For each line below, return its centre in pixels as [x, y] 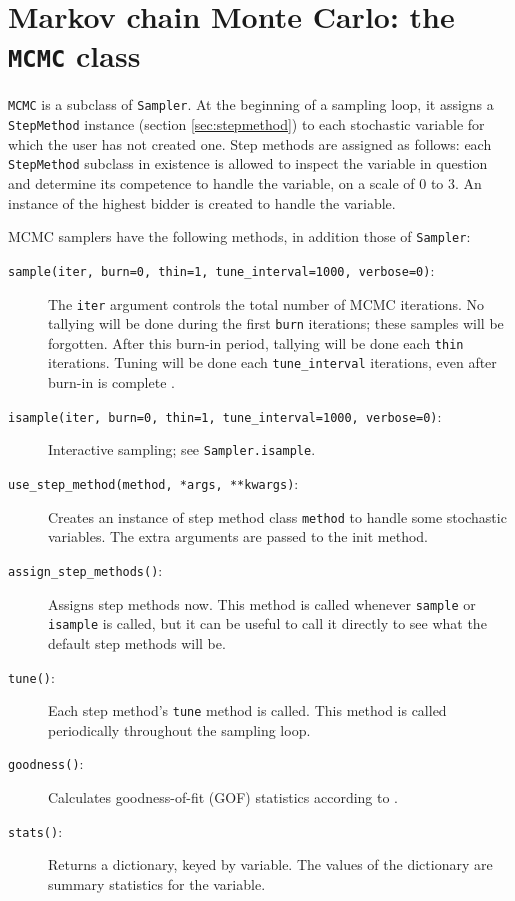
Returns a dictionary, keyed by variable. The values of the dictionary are [270, 864]
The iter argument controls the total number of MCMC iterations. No [266, 303]
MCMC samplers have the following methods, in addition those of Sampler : [239, 236]
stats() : [35, 830]
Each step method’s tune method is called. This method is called [247, 710]
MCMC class [74, 55]
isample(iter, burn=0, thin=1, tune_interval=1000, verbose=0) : [225, 415]
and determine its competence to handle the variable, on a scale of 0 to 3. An [245, 183]
